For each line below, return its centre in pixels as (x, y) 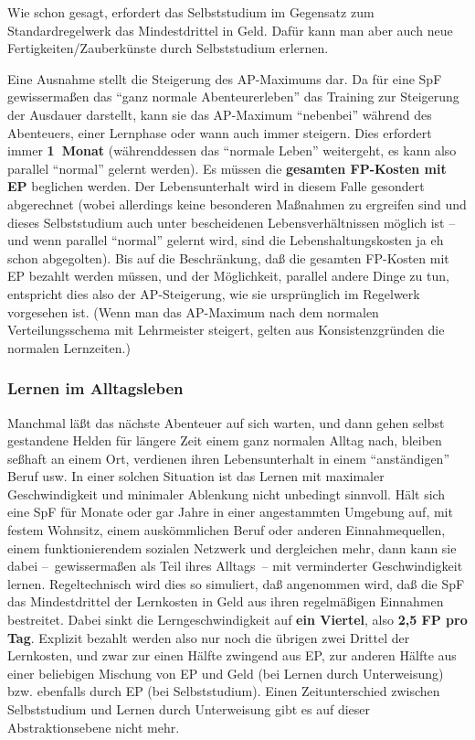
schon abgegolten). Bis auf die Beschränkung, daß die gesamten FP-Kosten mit (228, 257)
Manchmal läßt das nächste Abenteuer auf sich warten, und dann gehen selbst (226, 422)
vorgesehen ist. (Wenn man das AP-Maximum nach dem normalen (193, 311)
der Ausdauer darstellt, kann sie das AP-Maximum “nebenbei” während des (220, 114)
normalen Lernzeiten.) (69, 347)
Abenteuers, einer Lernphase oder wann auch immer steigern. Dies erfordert (220, 132)
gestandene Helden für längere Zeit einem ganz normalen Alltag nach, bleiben (225, 440)
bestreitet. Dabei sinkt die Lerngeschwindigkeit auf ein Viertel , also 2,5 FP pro (237, 620)
